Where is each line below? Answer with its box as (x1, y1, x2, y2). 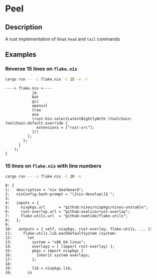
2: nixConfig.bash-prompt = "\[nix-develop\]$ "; (5, 191, 115, 197)
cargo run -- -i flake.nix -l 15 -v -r (5, 77, 88, 82)
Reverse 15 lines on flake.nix (5, 65, 78, 72)
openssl (31, 103, 48, 108)
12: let (5, 235, 35, 240)
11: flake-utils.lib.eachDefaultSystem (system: (5, 231, 117, 236)
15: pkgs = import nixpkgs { (5, 248, 84, 253)
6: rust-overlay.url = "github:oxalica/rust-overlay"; (5, 209, 131, 214)
